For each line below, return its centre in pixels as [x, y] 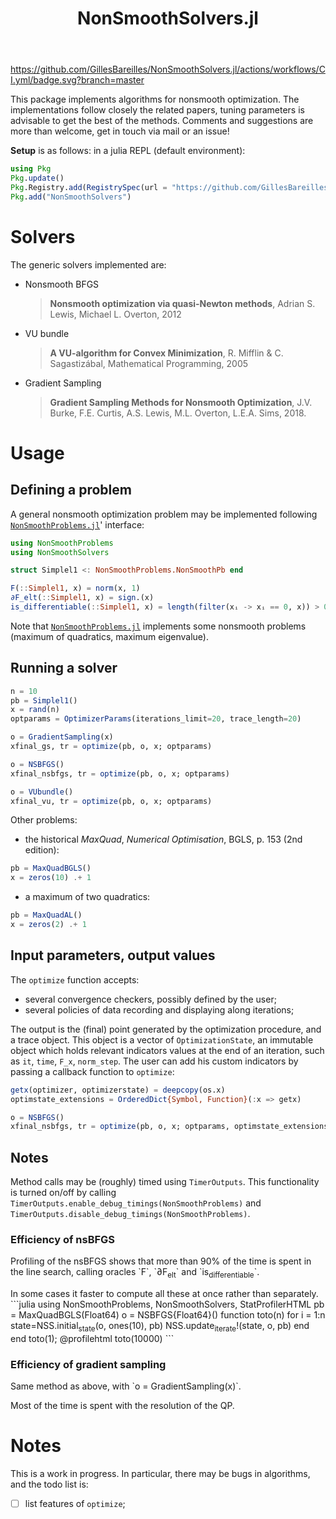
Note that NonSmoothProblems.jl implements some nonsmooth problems [158, 626]
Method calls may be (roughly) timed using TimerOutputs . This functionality [165, 1182]
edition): [42, 850]
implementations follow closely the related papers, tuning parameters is [157, 110]
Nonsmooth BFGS [62, 284]
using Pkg [31, 169]
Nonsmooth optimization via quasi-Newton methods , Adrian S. [182, 303]
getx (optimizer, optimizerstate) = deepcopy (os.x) [118, 1090]
